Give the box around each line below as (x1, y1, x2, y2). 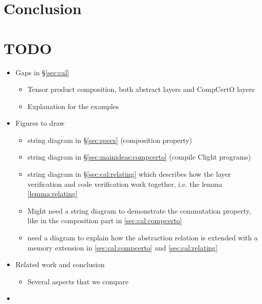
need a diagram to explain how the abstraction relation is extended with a (27, 232, 258, 243)
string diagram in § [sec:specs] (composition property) (27, 134, 192, 145)
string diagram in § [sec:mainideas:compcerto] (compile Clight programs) (27, 151, 251, 162)
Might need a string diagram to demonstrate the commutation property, (27, 205, 251, 216)
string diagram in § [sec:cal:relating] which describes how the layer (27, 169, 231, 179)
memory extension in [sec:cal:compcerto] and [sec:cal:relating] (27, 242, 218, 252)
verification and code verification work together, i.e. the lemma (27, 178, 223, 189)
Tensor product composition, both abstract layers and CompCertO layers (27, 84, 255, 94)
